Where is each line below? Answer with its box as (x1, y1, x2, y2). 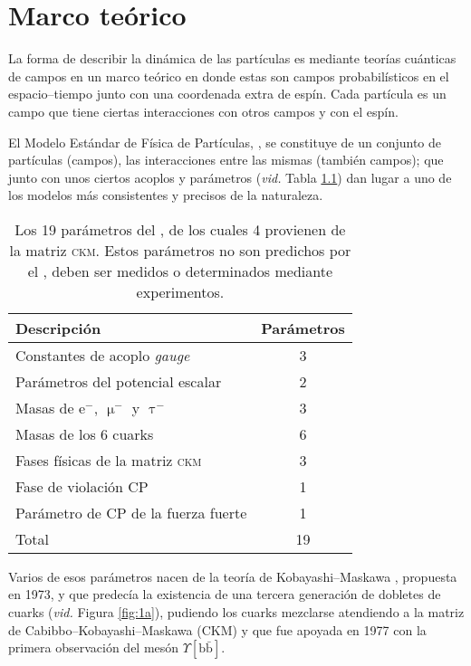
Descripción (15, 317, 101, 338)
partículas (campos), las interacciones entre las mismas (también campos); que (8, 150, 444, 169)
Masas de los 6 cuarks (15, 423, 154, 444)
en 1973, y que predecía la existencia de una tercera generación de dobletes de (8, 585, 441, 604)
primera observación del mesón (8, 638, 179, 657)
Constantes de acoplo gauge (15, 344, 190, 366)
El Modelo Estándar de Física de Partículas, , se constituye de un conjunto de (8, 132, 442, 151)
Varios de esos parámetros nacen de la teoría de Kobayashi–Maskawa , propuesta (8, 566, 457, 585)
